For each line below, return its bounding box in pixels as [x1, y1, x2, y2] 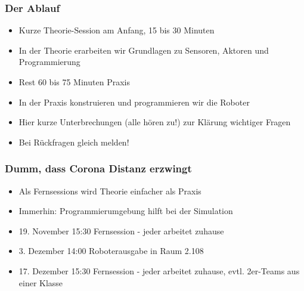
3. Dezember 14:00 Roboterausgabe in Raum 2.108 [18, 244, 204, 257]
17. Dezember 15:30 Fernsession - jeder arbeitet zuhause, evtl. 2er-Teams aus [18, 264, 300, 277]
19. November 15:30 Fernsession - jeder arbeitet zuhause [18, 224, 224, 237]
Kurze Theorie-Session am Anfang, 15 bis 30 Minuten [18, 24, 215, 36]
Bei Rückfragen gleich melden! [18, 135, 129, 148]
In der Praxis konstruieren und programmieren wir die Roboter [18, 95, 250, 108]
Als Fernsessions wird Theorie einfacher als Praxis [18, 184, 201, 197]
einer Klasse [18, 276, 63, 289]
